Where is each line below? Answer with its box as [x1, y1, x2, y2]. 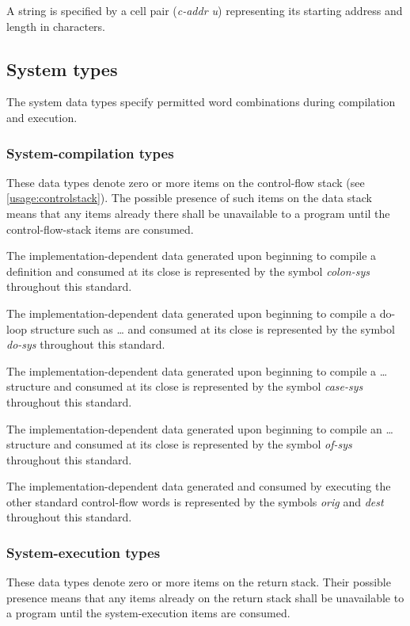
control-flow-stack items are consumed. [6, 220, 194, 237]
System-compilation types [6, 143, 174, 162]
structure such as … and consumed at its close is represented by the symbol [30, 320, 395, 337]
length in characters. [6, 17, 105, 34]
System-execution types [6, 543, 161, 562]
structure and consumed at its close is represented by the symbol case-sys [6, 378, 363, 395]
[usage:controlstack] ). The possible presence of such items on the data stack [6, 189, 372, 206]
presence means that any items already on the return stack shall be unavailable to [6, 589, 404, 605]
